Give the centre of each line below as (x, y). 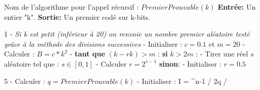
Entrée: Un (237, 7)
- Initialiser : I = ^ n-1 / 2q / (182, 81)
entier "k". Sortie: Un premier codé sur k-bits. (77, 17)
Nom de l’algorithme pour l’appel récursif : (72, 7)
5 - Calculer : (25, 81)
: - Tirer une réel (222, 54)
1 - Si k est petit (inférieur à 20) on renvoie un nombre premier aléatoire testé (127, 34)
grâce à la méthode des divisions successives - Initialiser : (93, 43)
